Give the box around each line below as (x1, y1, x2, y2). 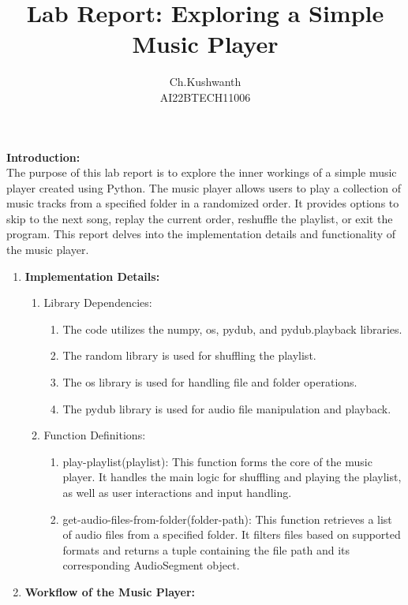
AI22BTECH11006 (159, 88, 251, 105)
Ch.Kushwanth (169, 73, 241, 90)
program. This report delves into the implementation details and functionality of (6, 226, 396, 242)
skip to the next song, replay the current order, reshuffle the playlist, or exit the (6, 210, 393, 226)
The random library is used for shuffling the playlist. (62, 347, 316, 364)
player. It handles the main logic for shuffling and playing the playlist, (62, 469, 402, 485)
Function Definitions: (43, 427, 146, 443)
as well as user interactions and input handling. (62, 484, 292, 500)
